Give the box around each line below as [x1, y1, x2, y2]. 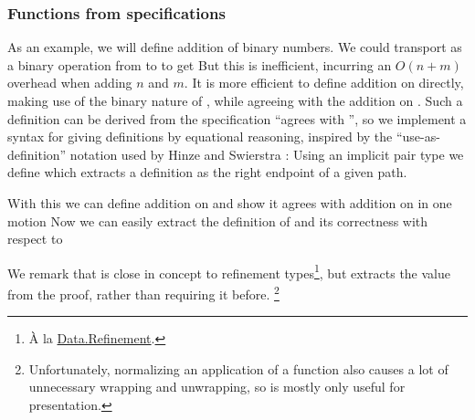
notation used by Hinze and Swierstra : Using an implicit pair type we [69, 144, 464, 163]
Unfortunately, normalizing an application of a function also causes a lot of [28, 359, 449, 378]
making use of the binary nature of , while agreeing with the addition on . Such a [7, 91, 463, 110]
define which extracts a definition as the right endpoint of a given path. [7, 163, 407, 182]
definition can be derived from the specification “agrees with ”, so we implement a [7, 109, 467, 128]
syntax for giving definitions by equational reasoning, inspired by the [7, 127, 393, 146]
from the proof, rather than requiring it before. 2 [7, 282, 280, 303]
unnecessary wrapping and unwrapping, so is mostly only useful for [28, 377, 406, 396]
